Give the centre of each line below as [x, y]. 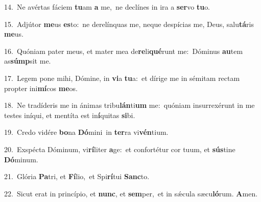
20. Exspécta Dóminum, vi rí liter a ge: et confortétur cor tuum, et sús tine [120, 149]
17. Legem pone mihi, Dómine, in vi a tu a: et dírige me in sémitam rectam [122, 78]
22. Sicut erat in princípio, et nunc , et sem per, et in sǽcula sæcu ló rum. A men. [131, 193]
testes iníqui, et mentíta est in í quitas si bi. [70, 115]
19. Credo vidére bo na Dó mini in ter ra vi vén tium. [86, 132]
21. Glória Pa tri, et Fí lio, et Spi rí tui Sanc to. [77, 176]
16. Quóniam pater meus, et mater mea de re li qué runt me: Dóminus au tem [124, 51]
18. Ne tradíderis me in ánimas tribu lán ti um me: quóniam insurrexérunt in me [129, 105]
